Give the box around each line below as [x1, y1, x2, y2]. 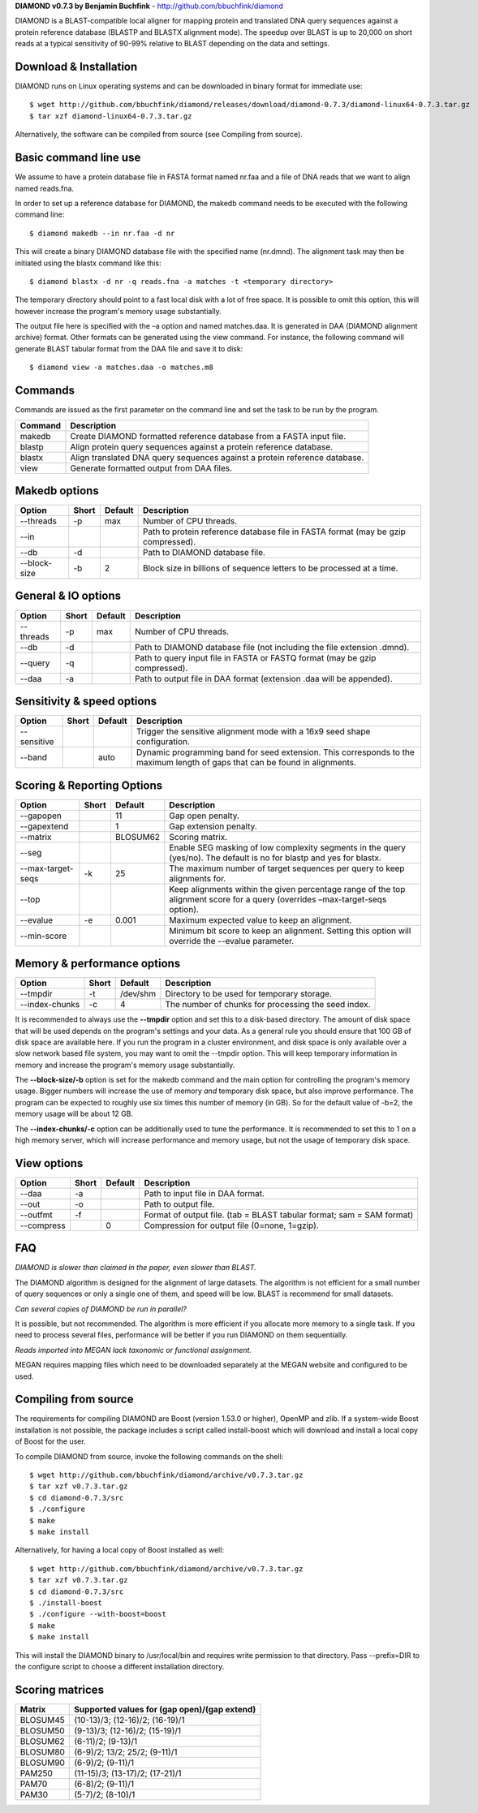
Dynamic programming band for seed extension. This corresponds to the [136, 747, 416, 758]
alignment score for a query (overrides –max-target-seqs [169, 894, 387, 905]
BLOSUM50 [19, 1725, 65, 1736]
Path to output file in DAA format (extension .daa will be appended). [134, 673, 393, 684]
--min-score [19, 930, 67, 941]
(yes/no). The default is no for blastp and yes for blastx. [169, 852, 381, 863]
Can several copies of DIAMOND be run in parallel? [15, 1303, 187, 1314]
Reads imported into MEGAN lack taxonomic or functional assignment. [15, 1345, 252, 1354]
